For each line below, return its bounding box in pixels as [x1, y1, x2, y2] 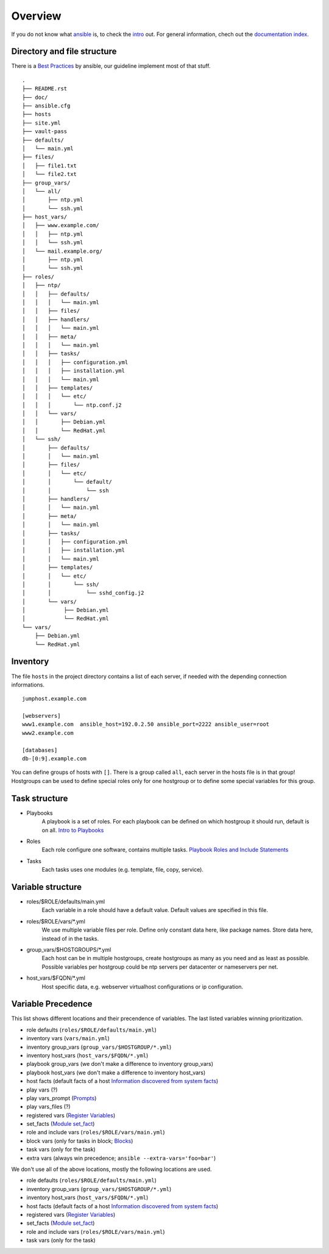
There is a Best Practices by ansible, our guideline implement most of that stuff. [11, 62, 211, 70]
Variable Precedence [11, 999, 93, 1009]
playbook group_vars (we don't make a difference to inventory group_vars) [26, 1060, 213, 1068]
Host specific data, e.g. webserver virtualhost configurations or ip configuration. [41, 983, 244, 990]
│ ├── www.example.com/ [22, 222, 100, 229]
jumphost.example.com [22, 695, 87, 702]
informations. [11, 681, 45, 688]
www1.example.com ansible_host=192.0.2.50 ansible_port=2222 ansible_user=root [22, 721, 270, 728]
